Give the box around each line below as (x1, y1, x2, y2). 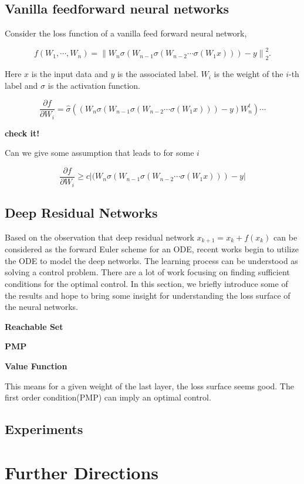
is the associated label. (117, 68, 198, 80)
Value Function (5, 359, 67, 372)
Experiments (5, 420, 83, 438)
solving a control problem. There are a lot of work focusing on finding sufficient (5, 266, 290, 278)
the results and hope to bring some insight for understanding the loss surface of (5, 289, 291, 301)
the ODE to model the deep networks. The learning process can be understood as (5, 254, 298, 266)
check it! (5, 126, 40, 139)
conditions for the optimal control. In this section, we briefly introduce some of (5, 277, 288, 289)
